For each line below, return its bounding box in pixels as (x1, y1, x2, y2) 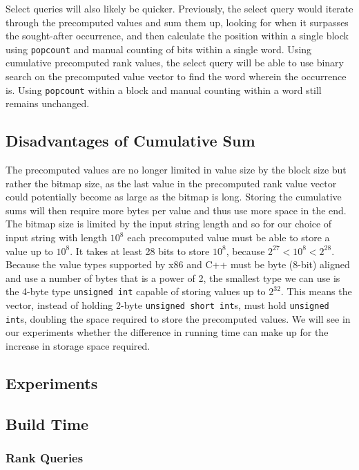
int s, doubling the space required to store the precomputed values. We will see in (6, 311, 351, 326)
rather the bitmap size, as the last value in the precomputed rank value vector (6, 176, 337, 190)
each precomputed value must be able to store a (127, 230, 330, 245)
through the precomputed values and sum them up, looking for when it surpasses (6, 15, 349, 29)
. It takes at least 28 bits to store (70, 243, 210, 258)
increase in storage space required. (6, 338, 151, 352)
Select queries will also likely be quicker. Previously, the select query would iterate (6, 1, 353, 15)
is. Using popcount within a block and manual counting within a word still (6, 82, 322, 97)
